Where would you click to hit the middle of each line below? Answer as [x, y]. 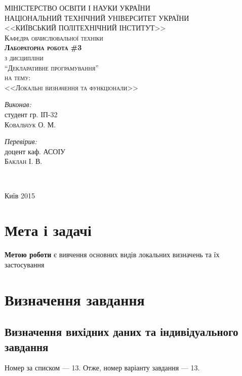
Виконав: [18, 104]
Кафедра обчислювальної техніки [54, 37]
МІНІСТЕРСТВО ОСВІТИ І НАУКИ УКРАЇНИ [77, 8]
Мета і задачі [48, 230]
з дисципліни [24, 57]
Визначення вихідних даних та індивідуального [122, 332]
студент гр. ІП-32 [31, 114]
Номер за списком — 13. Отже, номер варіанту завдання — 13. [102, 368]
